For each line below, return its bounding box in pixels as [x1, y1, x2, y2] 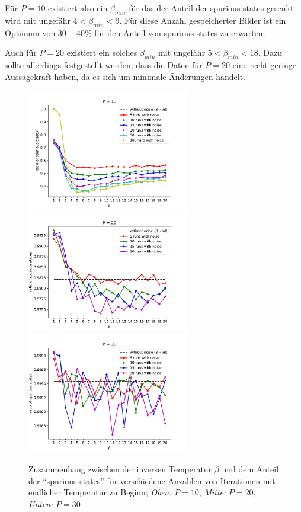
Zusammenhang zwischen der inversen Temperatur [28, 462, 212, 475]
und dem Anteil [222, 462, 279, 475]
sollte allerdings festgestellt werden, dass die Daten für [5, 58, 203, 71]
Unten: [28, 497, 53, 510]
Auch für [5, 46, 37, 59]
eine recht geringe [232, 58, 297, 71]
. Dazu [258, 46, 282, 59]
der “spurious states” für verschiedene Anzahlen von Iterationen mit [28, 474, 276, 487]
